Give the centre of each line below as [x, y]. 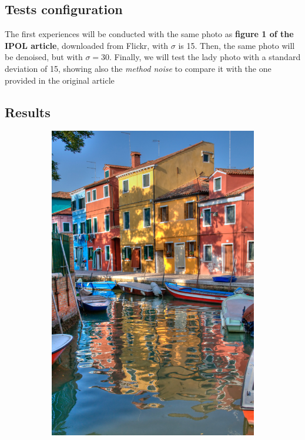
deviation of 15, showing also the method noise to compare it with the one [138, 68]
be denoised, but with [44, 57]
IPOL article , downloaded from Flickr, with [87, 45]
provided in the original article [60, 80]
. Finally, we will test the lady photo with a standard [205, 57]
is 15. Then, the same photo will [237, 45]
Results [28, 112]
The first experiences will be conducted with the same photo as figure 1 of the [149, 34]
